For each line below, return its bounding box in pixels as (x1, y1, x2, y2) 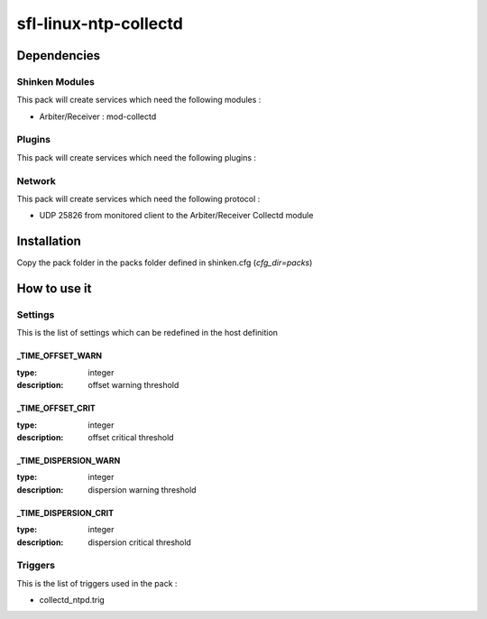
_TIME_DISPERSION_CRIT (16, 507, 115, 518)
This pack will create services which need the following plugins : (16, 152, 257, 162)
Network (16, 174, 56, 187)
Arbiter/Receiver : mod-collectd (39, 111, 157, 122)
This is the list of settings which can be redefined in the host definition (16, 328, 279, 338)
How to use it (16, 281, 92, 297)
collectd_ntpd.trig (39, 595, 106, 605)
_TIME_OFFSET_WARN (16, 350, 103, 361)
